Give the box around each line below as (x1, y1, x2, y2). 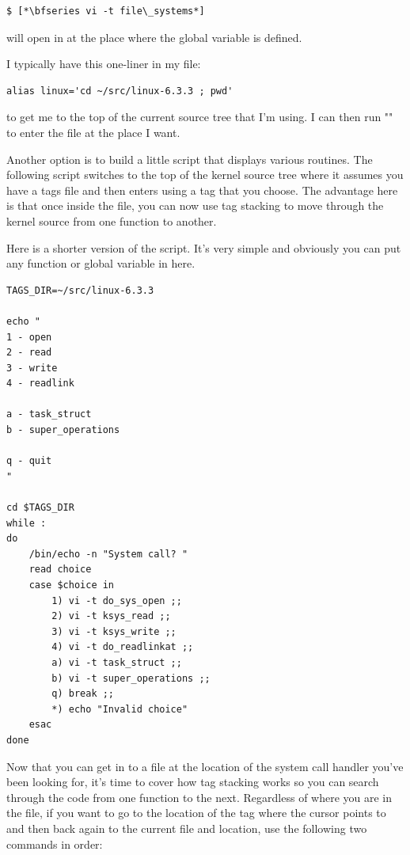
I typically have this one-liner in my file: (6, 55, 201, 72)
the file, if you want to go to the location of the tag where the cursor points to (6, 804, 386, 821)
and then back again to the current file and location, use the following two (6, 819, 367, 836)
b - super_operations (6, 424, 120, 436)
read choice (28, 564, 92, 576)
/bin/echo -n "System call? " (28, 548, 188, 560)
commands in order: (6, 835, 103, 852)
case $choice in (28, 579, 115, 591)
